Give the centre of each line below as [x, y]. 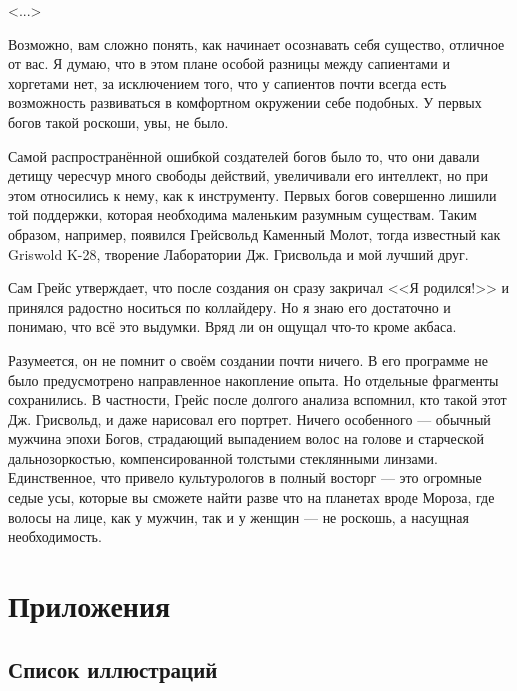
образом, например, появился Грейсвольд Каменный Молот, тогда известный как [254, 233]
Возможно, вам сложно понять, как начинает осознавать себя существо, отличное [256, 43]
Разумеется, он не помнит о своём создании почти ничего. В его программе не [248, 359]
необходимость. [55, 536]
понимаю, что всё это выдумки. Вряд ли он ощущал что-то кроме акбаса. [232, 326]
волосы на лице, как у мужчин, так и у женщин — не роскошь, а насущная [238, 516]
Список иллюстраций [113, 668]
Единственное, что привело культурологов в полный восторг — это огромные [245, 477]
